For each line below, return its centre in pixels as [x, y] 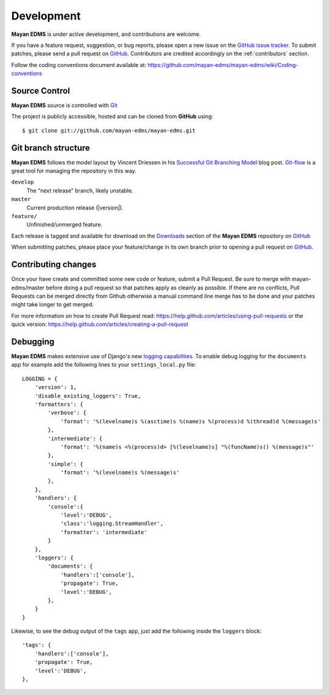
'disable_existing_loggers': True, [88, 396]
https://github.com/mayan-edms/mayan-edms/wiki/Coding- [223, 65]
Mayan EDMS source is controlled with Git [65, 105]
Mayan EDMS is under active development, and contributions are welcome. [106, 34]
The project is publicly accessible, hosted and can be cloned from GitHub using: [112, 116]
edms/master [28, 288]
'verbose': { [67, 413]
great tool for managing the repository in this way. [74, 171]
